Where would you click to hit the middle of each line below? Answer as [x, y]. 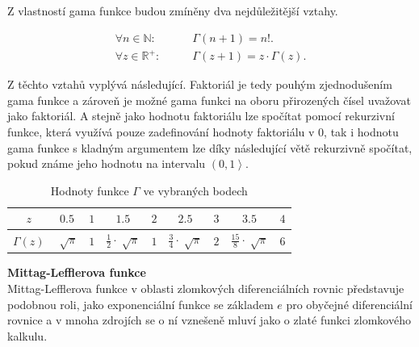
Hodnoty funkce [90, 190]
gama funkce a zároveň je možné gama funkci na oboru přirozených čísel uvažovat [209, 100]
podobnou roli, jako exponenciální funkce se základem [140, 304]
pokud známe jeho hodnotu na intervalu [107, 163]
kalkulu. [27, 335]
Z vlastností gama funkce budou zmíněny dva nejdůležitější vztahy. [173, 10]
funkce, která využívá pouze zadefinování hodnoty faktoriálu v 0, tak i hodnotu [203, 131]
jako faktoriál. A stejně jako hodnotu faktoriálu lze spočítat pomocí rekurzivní [201, 116]
